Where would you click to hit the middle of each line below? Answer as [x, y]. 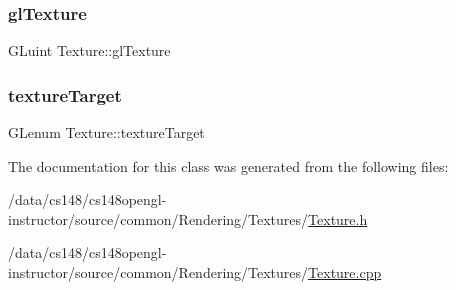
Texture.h [338, 218]
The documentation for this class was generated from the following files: [228, 165]
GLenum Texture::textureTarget [106, 132]
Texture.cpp [345, 272]
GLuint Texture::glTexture [89, 50]
